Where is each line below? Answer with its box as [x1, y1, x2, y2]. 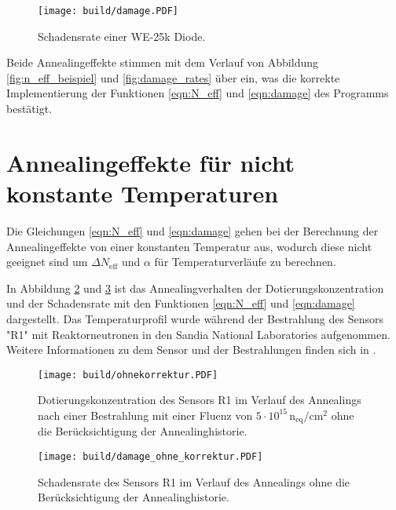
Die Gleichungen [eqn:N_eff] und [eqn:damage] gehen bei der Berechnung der [6, 222, 379, 239]
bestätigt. [6, 100, 53, 117]
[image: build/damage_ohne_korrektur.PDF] [38, 450, 263, 462]
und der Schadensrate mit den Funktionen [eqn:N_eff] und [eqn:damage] [6, 295, 355, 311]
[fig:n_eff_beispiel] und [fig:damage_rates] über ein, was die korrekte [6, 69, 340, 86]
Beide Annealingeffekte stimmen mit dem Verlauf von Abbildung [6, 54, 318, 71]
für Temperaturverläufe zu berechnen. [154, 253, 336, 270]
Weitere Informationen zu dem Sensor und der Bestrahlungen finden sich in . [6, 341, 376, 358]
